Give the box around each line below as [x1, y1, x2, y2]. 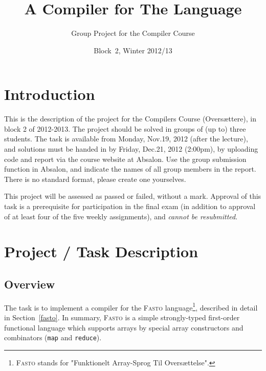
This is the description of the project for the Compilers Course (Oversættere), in [4, 113, 257, 124]
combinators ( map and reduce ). [4, 332, 102, 343]
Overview [4, 276, 55, 292]
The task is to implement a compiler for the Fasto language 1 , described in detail [4, 300, 258, 313]
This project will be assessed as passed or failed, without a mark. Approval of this [4, 191, 261, 201]
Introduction [4, 84, 95, 105]
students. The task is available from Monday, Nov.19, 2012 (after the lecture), [4, 133, 248, 144]
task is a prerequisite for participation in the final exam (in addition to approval [4, 201, 256, 211]
